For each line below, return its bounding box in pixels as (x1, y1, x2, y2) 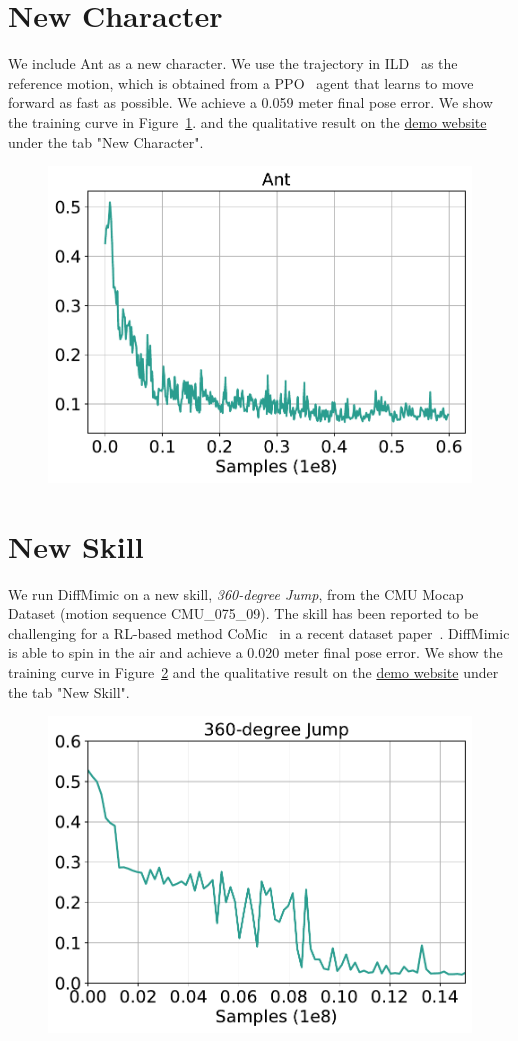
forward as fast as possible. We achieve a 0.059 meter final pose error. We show (8, 92, 493, 113)
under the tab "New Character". (8, 131, 204, 152)
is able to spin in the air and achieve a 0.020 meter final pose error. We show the (8, 642, 503, 663)
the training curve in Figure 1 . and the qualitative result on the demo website (8, 111, 487, 132)
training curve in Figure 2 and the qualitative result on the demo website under (8, 661, 499, 682)
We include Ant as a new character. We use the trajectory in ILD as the (8, 53, 458, 74)
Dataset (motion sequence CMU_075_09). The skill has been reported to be (8, 603, 479, 624)
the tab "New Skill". (8, 681, 130, 702)
